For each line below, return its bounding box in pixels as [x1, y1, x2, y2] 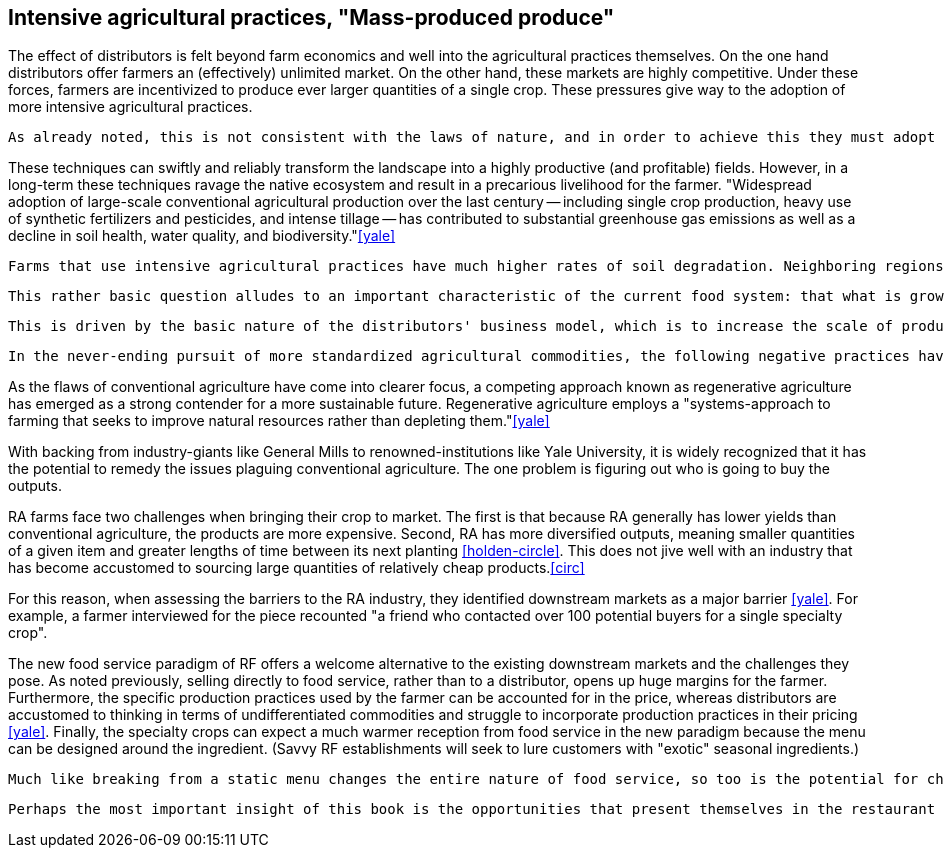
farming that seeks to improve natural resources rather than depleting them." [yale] [8, 412, 550, 430]
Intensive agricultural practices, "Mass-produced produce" [8, 5, 615, 30]
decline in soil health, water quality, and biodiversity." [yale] [8, 227, 396, 245]
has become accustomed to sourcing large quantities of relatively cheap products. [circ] [8, 559, 585, 577]
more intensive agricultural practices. [8, 98, 253, 116]
